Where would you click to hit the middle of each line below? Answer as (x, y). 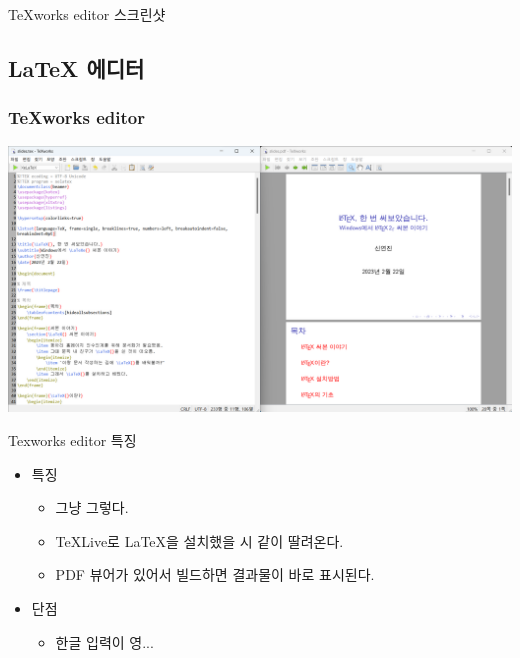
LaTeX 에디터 (76, 67)
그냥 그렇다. (92, 507)
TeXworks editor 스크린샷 (87, 14)
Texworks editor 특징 (72, 439)
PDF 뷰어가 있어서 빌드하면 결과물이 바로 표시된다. (215, 574)
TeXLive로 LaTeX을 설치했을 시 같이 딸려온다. (199, 540)
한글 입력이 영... (104, 641)
